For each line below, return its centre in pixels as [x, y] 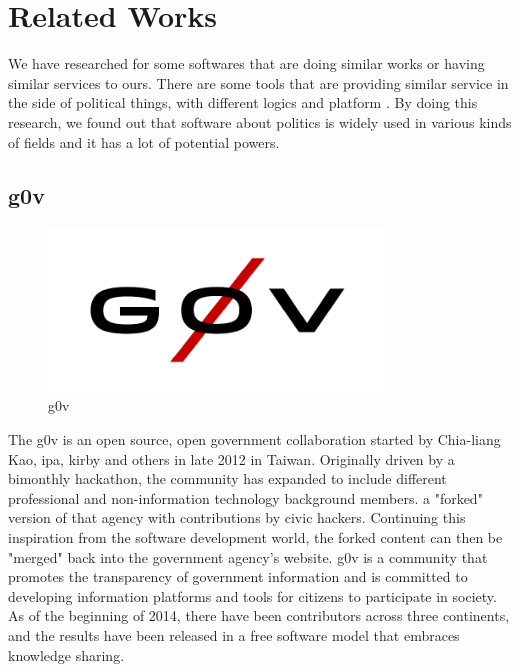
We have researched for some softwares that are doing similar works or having [246, 63]
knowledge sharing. [66, 654]
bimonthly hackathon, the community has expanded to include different [227, 478]
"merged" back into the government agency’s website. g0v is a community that [248, 556]
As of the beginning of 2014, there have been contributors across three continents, [259, 615]
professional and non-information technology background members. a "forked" [245, 497]
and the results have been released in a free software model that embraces [234, 634]
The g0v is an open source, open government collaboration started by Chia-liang [254, 439]
